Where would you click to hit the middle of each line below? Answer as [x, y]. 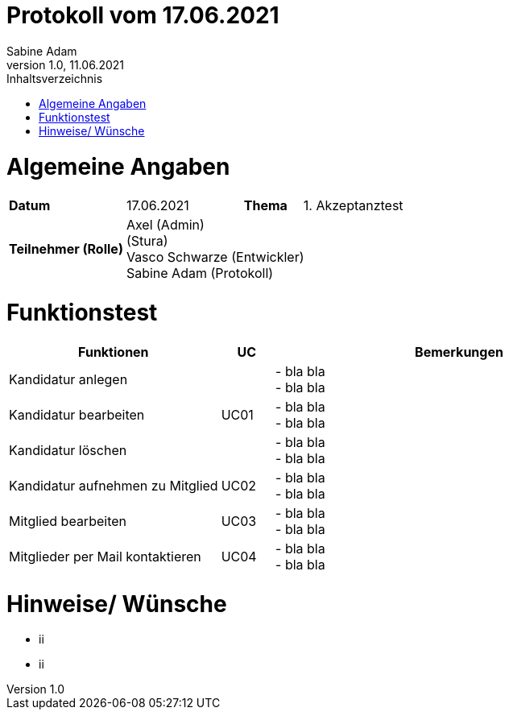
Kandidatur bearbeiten [77, 414]
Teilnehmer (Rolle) [66, 249]
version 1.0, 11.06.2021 [65, 64]
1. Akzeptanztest [353, 206]
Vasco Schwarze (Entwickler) [215, 257]
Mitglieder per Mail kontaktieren [105, 556]
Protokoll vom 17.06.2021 [143, 15]
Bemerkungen [459, 352]
